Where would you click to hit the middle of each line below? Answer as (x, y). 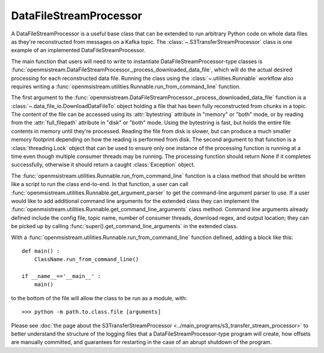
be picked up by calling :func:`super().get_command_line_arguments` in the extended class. (124, 226)
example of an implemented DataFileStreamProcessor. (78, 50)
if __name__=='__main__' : (61, 276)
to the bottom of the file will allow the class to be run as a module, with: (99, 298)
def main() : (41, 251)
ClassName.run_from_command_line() (86, 259)
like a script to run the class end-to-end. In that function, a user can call (100, 184)
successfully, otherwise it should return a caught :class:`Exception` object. (103, 164)
